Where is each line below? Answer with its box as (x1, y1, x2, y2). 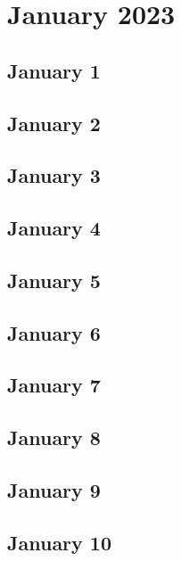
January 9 (7, 476, 101, 504)
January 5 (7, 266, 101, 293)
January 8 (7, 424, 101, 451)
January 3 (7, 161, 101, 189)
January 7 (7, 371, 101, 399)
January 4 (7, 214, 101, 242)
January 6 (7, 318, 101, 346)
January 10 (7, 528, 112, 556)
